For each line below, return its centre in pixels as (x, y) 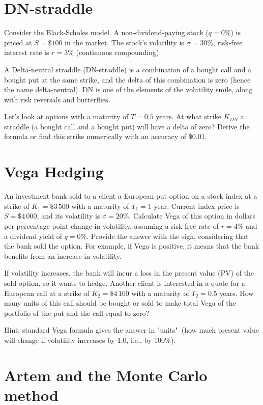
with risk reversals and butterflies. (57, 99)
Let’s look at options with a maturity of (66, 116)
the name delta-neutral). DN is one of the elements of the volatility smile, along (128, 89)
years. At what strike (188, 116)
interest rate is (27, 52)
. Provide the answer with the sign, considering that (168, 236)
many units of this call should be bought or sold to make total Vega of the (120, 303)
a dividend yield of (33, 236)
